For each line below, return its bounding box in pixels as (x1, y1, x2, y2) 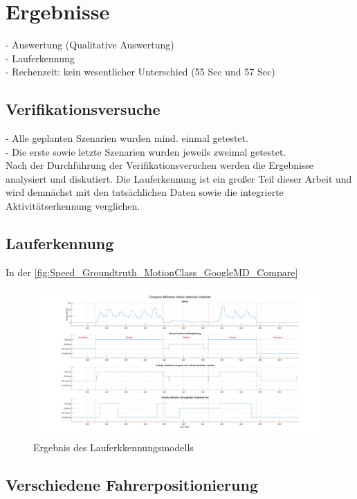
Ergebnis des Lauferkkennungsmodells (33, 440, 194, 455)
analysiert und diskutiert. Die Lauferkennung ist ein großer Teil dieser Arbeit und (6, 171, 352, 185)
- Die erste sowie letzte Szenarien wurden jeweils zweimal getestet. (6, 144, 286, 158)
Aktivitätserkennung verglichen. (6, 199, 140, 213)
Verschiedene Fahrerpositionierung (6, 474, 258, 496)
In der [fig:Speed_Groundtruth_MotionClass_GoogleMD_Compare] (6, 264, 298, 279)
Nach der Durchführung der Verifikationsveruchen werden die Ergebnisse (6, 158, 314, 172)
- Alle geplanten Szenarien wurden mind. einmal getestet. (6, 131, 248, 145)
